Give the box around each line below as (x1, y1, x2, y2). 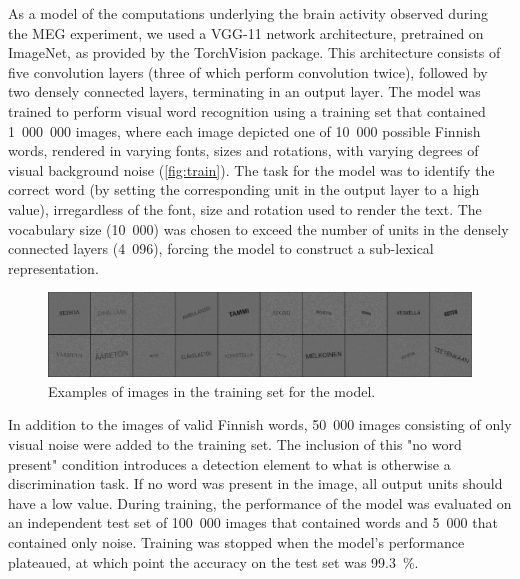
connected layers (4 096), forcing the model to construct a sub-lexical (8, 238, 434, 259)
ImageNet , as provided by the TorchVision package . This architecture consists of (8, 42, 501, 63)
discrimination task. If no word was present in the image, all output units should (8, 473, 503, 494)
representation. (8, 257, 99, 278)
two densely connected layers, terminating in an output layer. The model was (8, 81, 481, 102)
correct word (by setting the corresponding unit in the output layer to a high (8, 179, 480, 200)
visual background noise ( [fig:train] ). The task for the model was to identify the (8, 159, 495, 180)
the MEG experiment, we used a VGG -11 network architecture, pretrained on (8, 22, 484, 43)
